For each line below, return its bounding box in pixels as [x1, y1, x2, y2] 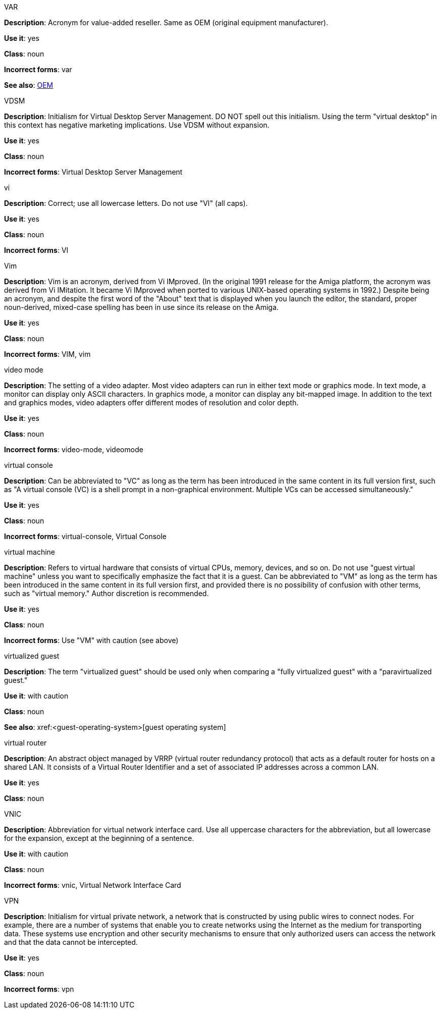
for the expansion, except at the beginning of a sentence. [4, 834, 194, 842]
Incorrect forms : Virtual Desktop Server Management [4, 168, 183, 176]
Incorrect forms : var [4, 65, 72, 74]
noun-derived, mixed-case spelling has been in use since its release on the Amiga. [4, 303, 279, 311]
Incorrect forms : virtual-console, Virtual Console [4, 532, 167, 541]
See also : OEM [4, 81, 53, 89]
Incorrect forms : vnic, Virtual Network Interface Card [4, 881, 181, 889]
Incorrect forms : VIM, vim [4, 350, 91, 358]
